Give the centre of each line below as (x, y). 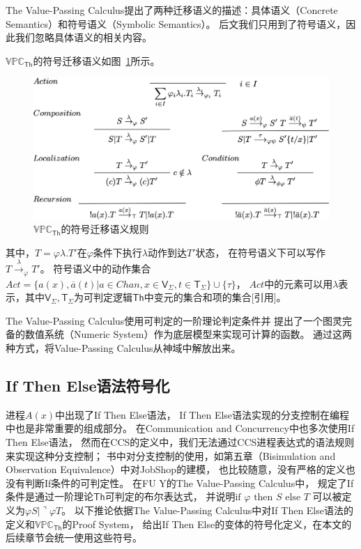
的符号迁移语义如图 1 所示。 (97, 60)
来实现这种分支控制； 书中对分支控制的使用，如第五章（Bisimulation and (171, 455)
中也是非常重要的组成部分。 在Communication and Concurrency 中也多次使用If (180, 428)
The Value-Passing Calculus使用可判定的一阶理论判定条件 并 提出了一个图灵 (174, 320)
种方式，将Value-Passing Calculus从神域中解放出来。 (123, 348)
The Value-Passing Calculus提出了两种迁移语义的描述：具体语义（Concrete (172, 10)
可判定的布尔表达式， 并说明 (170, 496)
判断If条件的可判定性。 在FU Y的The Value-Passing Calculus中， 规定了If (189, 482)
